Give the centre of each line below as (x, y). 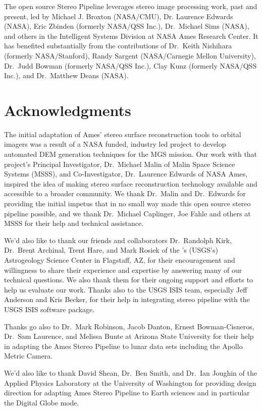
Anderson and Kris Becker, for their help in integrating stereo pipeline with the (127, 299)
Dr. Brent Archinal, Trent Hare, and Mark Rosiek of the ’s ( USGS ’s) (111, 250)
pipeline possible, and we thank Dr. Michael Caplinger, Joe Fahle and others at (127, 213)
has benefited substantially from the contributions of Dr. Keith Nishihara (118, 46)
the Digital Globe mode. (42, 402)
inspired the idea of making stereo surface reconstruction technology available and (131, 183)
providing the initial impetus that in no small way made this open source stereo (127, 203)
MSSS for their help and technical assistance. (74, 223)
